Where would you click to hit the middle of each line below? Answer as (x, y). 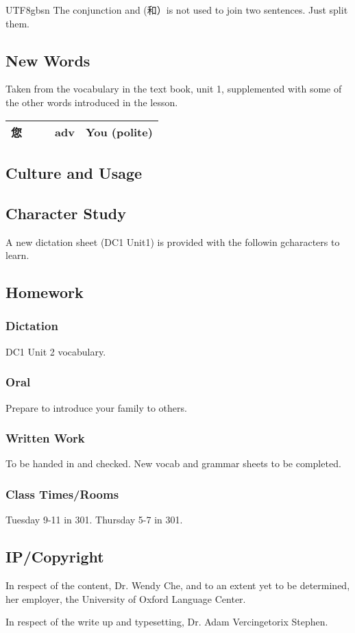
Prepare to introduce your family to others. (96, 407)
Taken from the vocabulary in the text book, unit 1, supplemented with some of (174, 89)
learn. (17, 255)
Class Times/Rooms (62, 494)
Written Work (45, 438)
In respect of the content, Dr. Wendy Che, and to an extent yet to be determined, (178, 585)
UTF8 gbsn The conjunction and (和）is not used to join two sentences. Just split (177, 10)
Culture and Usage (74, 172)
